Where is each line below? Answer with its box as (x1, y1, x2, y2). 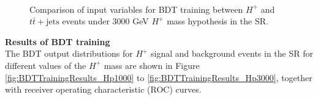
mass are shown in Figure (104, 59, 200, 71)
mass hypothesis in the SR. (167, 15, 268, 27)
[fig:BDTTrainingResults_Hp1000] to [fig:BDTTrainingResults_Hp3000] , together (5, 71, 312, 84)
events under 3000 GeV (62, 15, 149, 27)
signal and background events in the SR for (151, 47, 313, 60)
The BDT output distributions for (5, 47, 133, 60)
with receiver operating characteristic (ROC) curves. (5, 83, 202, 96)
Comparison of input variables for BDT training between (29, 2, 243, 15)
